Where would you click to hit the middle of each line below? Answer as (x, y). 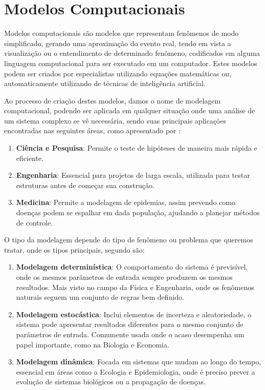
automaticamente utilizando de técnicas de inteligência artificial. (105, 83)
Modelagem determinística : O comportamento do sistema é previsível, (132, 267)
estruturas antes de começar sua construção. (85, 185)
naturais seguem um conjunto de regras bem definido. (100, 297)
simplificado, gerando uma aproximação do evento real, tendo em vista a (118, 43)
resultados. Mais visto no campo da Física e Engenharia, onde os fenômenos (135, 287)
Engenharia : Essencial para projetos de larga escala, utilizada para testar (133, 175)
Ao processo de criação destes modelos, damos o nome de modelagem (113, 100)
